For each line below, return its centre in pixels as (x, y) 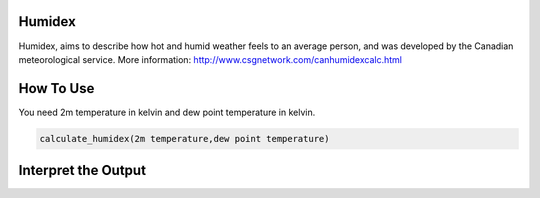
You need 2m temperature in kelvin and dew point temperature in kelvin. (167, 112)
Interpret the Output (82, 170)
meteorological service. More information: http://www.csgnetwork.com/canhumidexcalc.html (210, 59)
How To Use (56, 88)
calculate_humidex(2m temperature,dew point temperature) (184, 138)
